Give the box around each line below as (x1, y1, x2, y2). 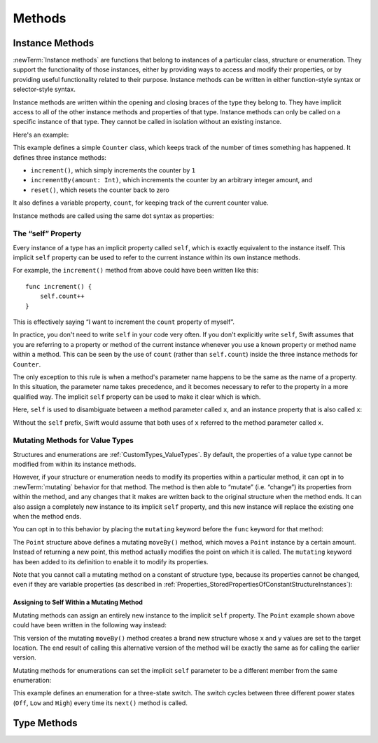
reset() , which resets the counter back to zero (30, 186, 169, 194)
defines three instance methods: (13, 153, 106, 161)
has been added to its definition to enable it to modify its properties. (13, 557, 209, 566)
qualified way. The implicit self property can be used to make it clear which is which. (13, 393, 261, 401)
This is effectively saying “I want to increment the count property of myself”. (13, 318, 234, 326)
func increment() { (25, 282, 92, 290)
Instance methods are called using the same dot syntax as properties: (13, 211, 214, 220)
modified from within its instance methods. (13, 460, 136, 469)
